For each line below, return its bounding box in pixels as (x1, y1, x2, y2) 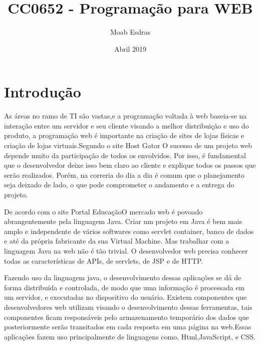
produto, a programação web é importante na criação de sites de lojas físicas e (4, 130, 244, 141)
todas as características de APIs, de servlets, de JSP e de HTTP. (4, 255, 203, 266)
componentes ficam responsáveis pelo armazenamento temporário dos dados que (4, 311, 249, 322)
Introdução (4, 81, 81, 102)
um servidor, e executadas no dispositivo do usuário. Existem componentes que (4, 292, 247, 302)
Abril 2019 (114, 43, 147, 54)
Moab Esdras (110, 27, 151, 37)
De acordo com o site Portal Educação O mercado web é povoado (4, 206, 203, 216)
